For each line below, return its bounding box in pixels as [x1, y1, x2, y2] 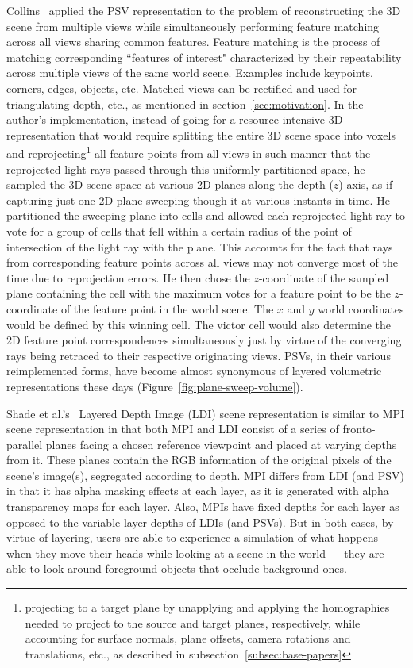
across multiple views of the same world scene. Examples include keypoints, [6, 64, 373, 81]
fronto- [342, 420, 376, 437]
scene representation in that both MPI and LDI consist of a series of [6, 420, 339, 437]
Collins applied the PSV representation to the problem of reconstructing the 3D [6, 2, 401, 18]
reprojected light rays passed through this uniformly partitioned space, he [6, 160, 365, 177]
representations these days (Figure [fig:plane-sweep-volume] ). [6, 378, 303, 394]
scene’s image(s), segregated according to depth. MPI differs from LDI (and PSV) [6, 466, 405, 483]
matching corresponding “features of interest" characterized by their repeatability [6, 48, 402, 65]
